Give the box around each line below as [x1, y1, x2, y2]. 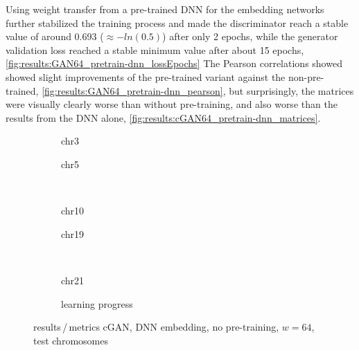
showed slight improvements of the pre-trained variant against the [6, 69, 286, 84]
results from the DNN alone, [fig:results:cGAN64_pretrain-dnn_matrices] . [6, 110, 321, 125]
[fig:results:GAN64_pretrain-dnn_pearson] [42, 83, 223, 98]
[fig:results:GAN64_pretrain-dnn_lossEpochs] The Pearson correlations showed [6, 56, 342, 71]
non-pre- [288, 69, 324, 84]
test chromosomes [33, 333, 108, 347]
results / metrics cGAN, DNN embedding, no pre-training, [33, 320, 279, 334]
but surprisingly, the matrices [229, 83, 354, 98]
